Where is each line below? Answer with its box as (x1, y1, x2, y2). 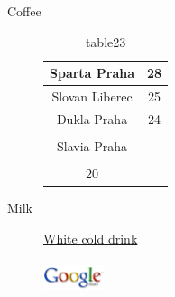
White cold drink (43, 228, 138, 247)
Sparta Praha (50, 63, 135, 82)
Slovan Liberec (51, 87, 133, 106)
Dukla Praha (56, 109, 128, 128)
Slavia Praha (57, 136, 128, 155)
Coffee (7, 2, 41, 20)
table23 (85, 32, 126, 51)
